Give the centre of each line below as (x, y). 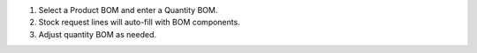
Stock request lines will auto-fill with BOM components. (139, 23)
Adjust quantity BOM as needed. (97, 34)
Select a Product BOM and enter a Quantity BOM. (128, 10)
